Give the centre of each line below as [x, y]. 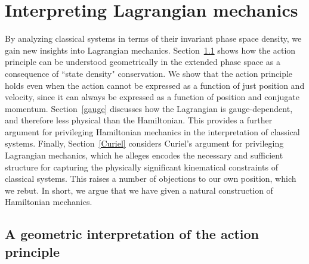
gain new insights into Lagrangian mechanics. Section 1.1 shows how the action [150, 50]
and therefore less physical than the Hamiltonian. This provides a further [139, 120]
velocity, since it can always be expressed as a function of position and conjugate [152, 97]
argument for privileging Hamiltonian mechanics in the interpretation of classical [152, 131]
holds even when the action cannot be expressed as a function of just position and [155, 85]
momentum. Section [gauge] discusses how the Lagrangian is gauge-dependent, [149, 108]
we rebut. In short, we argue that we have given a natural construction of [139, 190]
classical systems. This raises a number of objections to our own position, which [151, 178]
